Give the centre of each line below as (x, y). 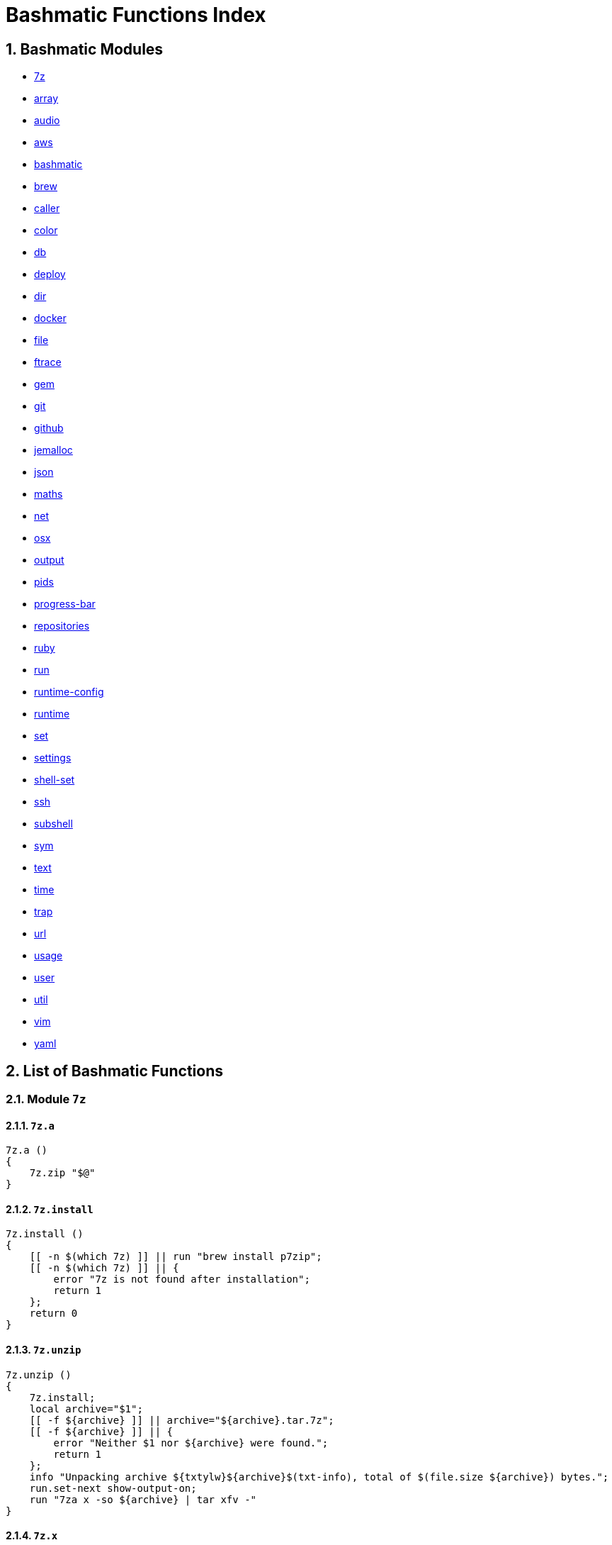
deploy (50, 274)
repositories (62, 626)
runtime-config (69, 692)
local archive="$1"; (86, 1409)
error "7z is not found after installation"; (182, 1279)
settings (53, 758)
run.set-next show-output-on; (113, 1488)
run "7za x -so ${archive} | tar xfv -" (143, 1499)
